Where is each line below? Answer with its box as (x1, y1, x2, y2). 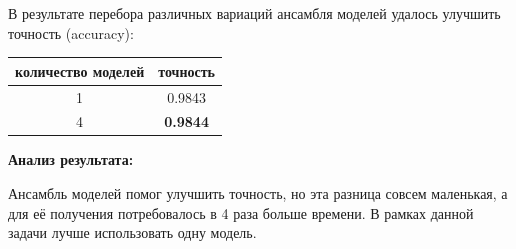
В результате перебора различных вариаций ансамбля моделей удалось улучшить (8, 3, 501, 23)
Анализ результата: (8, 149, 134, 170)
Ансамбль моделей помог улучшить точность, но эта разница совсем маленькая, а (8, 183, 508, 204)
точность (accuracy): (8, 22, 134, 43)
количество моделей (15, 60, 145, 81)
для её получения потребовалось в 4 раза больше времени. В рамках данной (8, 202, 474, 223)
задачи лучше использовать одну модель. (8, 222, 257, 243)
